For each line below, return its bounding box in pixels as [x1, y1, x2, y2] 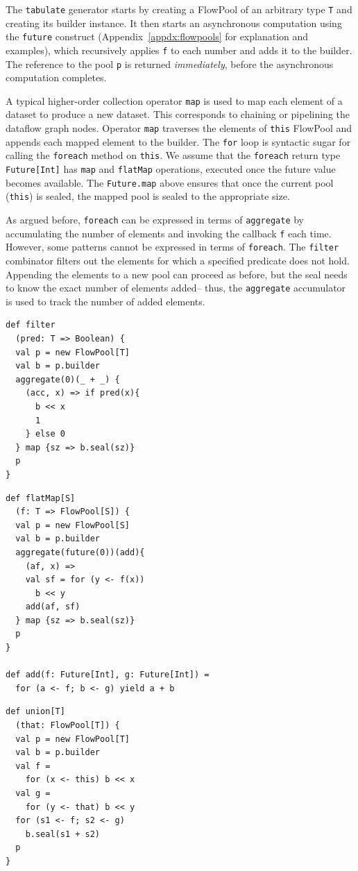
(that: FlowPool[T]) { [15, 720, 120, 731]
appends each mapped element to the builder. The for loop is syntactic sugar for [6, 134, 351, 149]
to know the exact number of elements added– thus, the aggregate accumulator [6, 280, 346, 295]
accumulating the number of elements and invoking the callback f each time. [6, 226, 332, 240]
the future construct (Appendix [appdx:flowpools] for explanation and [6, 29, 309, 44]
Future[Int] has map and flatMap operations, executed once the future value [6, 162, 336, 176]
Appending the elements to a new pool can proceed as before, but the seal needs [6, 267, 348, 281]
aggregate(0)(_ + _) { [15, 374, 120, 384]
